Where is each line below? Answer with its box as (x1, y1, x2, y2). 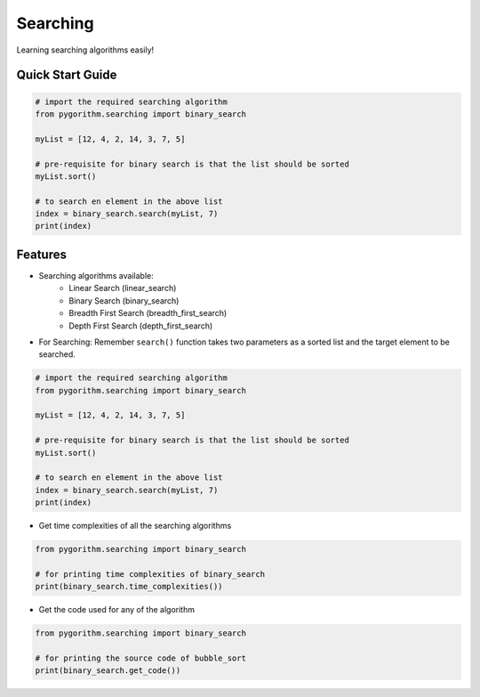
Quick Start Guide (16, 68, 117, 83)
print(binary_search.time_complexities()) (35, 581, 223, 592)
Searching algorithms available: (38, 270, 155, 280)
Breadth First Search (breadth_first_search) (68, 308, 228, 319)
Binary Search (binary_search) (68, 295, 180, 306)
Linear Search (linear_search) (68, 283, 177, 294)
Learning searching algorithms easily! (16, 45, 155, 55)
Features (16, 247, 67, 262)
